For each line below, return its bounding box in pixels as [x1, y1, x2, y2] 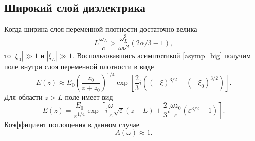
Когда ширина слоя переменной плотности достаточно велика [4, 24, 197, 34]
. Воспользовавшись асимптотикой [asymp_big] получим [72, 50, 251, 61]
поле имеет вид [65, 92, 113, 102]
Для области [4, 92, 43, 102]
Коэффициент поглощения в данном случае [4, 118, 139, 129]
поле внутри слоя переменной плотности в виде [4, 61, 154, 72]
